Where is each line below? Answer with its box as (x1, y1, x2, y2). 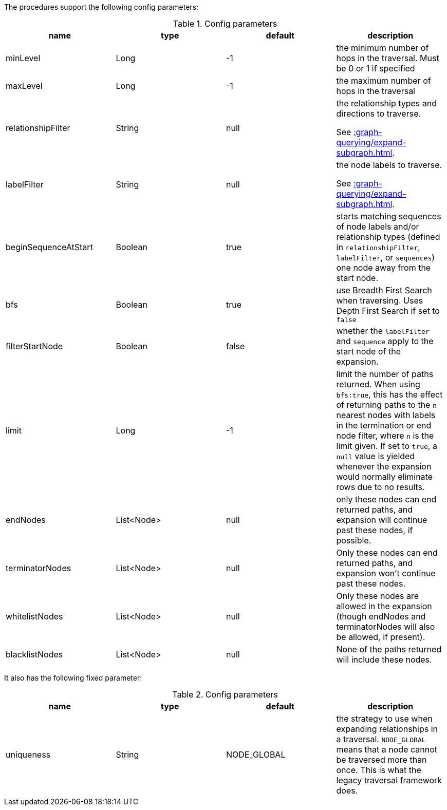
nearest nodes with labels (336, 410, 436, 420)
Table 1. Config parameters (173, 18, 277, 29)
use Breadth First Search (336, 285, 432, 295)
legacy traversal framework (336, 775, 442, 785)
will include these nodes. (336, 654, 432, 665)
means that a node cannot (336, 744, 437, 755)
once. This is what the (336, 765, 421, 775)
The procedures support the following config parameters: (4, 3, 199, 11)
